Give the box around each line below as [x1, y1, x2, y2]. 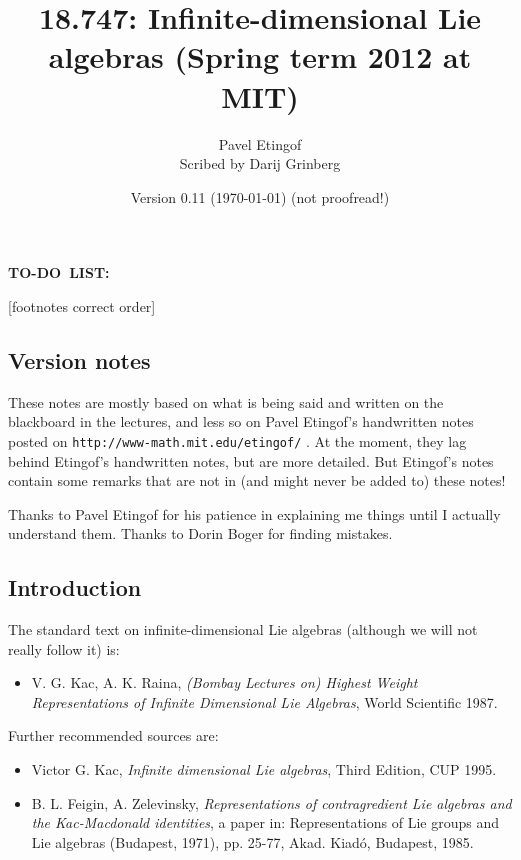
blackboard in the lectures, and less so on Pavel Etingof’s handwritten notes [8, 411, 474, 432]
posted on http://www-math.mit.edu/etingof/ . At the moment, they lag [8, 430, 467, 451]
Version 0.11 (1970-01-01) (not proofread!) [130, 186, 390, 207]
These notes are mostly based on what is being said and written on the [8, 391, 444, 412]
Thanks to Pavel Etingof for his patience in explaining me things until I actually [8, 503, 501, 524]
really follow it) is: [8, 638, 120, 659]
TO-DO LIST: [8, 262, 110, 283]
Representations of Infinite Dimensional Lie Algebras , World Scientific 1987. [31, 691, 498, 712]
